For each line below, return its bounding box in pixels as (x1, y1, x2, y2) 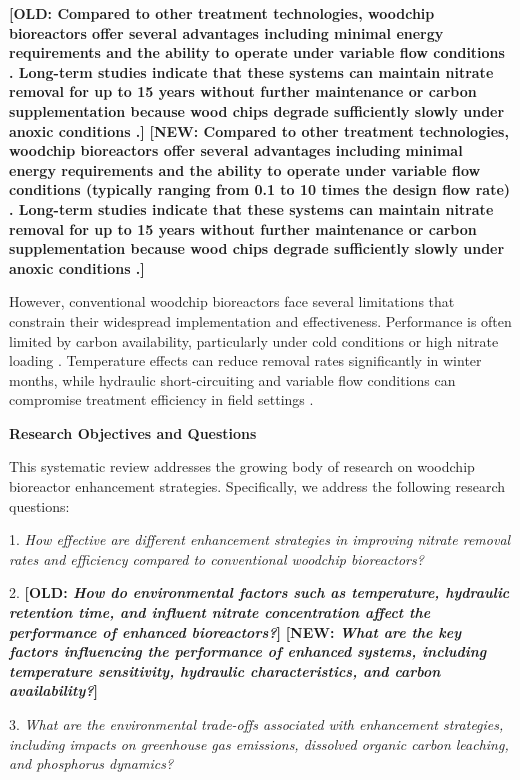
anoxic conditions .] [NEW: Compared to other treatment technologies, (9, 120, 509, 141)
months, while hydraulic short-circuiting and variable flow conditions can (9, 369, 456, 390)
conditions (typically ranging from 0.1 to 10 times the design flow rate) (9, 179, 511, 200)
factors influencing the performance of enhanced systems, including (9, 641, 487, 662)
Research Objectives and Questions (9, 422, 257, 443)
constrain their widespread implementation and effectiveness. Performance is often (9, 310, 512, 331)
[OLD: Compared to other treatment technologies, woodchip (9, 3, 435, 23)
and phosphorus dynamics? (9, 753, 174, 774)
